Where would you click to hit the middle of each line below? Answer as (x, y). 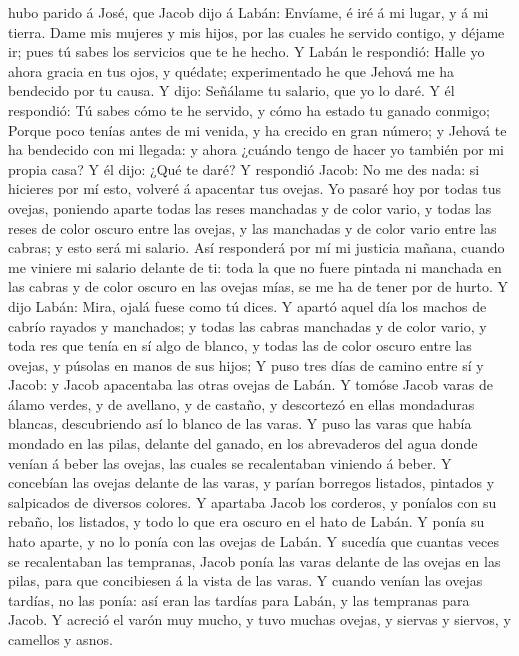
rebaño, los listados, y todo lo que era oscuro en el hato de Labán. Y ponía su (246, 521)
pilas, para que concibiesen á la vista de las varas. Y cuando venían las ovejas (245, 580)
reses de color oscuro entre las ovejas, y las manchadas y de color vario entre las (252, 227)
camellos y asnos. (60, 639)
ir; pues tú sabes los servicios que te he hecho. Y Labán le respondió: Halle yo (246, 51)
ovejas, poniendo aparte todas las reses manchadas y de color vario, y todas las (250, 207)
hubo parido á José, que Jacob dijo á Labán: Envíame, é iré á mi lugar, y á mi (248, 12)
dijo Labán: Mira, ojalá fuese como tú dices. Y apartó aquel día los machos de (247, 305)
